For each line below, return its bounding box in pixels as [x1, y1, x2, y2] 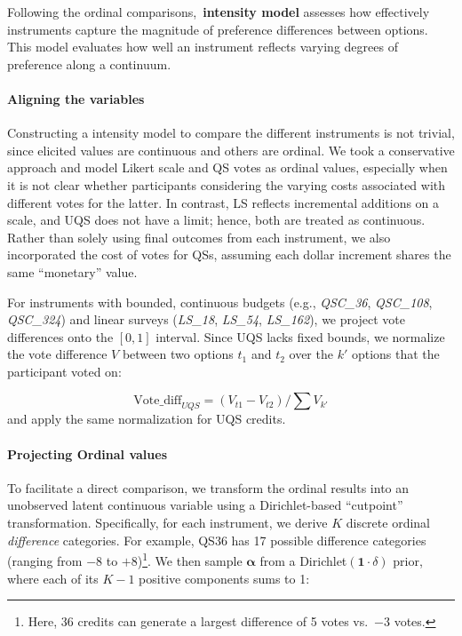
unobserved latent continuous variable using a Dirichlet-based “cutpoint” [7, 496, 403, 514]
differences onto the [7, 327, 114, 346]
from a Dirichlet [259, 551, 347, 569]
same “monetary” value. [7, 262, 138, 281]
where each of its [7, 568, 99, 587]
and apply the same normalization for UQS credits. [7, 409, 286, 428]
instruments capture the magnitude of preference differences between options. [7, 20, 428, 38]
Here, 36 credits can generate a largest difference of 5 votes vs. [28, 612, 369, 631]
